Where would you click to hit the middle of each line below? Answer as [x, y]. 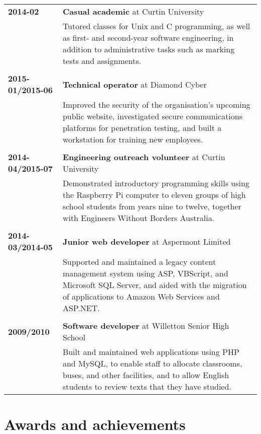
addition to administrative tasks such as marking [149, 49]
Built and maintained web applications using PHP [151, 352]
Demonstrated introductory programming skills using [156, 183]
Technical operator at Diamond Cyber [135, 84]
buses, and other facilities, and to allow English [146, 375]
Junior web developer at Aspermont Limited [147, 241]
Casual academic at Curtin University [133, 11]
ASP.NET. [81, 308]
